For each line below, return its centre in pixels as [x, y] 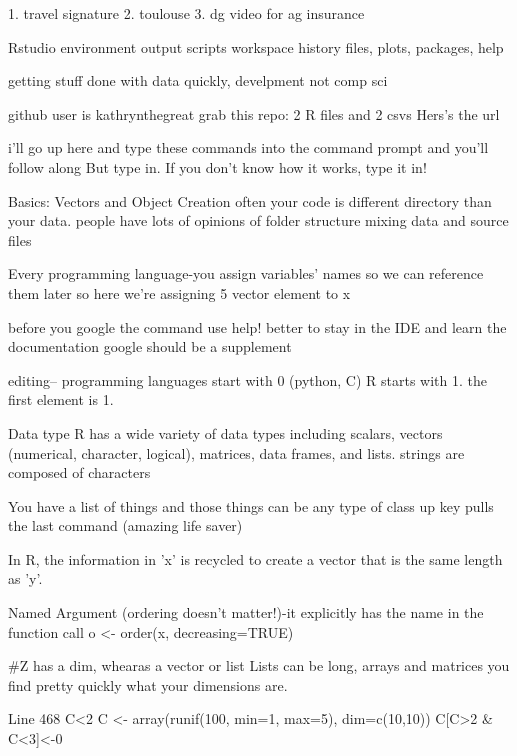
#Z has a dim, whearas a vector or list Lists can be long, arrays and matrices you [259, 665]
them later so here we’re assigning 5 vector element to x [179, 292]
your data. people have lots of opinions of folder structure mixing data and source [258, 220]
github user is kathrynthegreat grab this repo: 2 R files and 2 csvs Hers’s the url [254, 113]
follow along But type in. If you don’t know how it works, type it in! [217, 166]
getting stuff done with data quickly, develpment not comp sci [198, 80]
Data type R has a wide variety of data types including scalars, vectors [225, 432]
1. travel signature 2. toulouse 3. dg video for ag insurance [186, 13]
